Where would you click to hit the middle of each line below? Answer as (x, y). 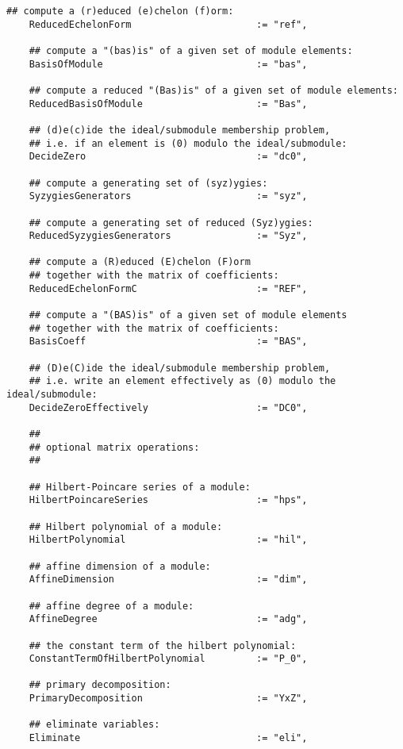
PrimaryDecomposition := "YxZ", (168, 699)
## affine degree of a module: (111, 606)
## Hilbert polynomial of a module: (126, 526)
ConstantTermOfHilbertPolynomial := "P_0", (168, 659)
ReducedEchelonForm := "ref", (168, 24)
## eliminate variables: (94, 725)
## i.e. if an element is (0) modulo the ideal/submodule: (188, 143)
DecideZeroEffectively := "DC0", (168, 407)
